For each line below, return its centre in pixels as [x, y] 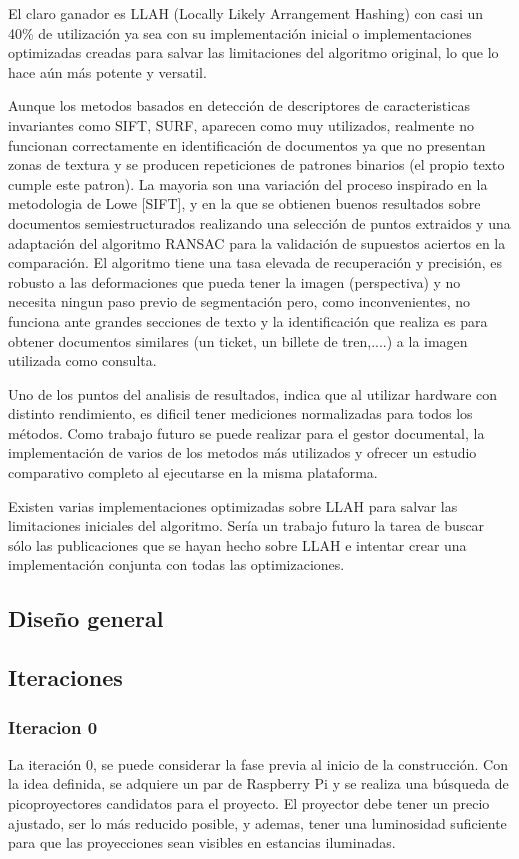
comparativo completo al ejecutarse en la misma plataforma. [193, 472]
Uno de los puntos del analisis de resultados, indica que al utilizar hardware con [253, 393]
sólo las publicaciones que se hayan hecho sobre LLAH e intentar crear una [237, 544]
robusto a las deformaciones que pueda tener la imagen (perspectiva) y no [234, 281]
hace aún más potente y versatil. [107, 71]
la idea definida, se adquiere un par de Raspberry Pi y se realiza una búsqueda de [258, 783]
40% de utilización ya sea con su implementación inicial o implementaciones [240, 32]
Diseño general [86, 618]
